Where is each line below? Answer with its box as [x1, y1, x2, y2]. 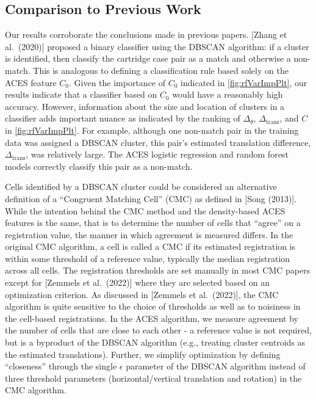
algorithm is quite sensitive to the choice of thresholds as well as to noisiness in [5, 300, 301, 313]
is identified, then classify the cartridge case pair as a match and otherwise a [5, 52, 291, 65]
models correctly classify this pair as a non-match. [5, 159, 193, 172]
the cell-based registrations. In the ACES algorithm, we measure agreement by [5, 311, 298, 324]
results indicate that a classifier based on [5, 88, 157, 101]
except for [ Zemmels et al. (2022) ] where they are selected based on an [5, 276, 270, 289]
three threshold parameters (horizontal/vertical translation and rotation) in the [5, 371, 302, 384]
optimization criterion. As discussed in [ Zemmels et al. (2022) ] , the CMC [5, 288, 279, 300]
